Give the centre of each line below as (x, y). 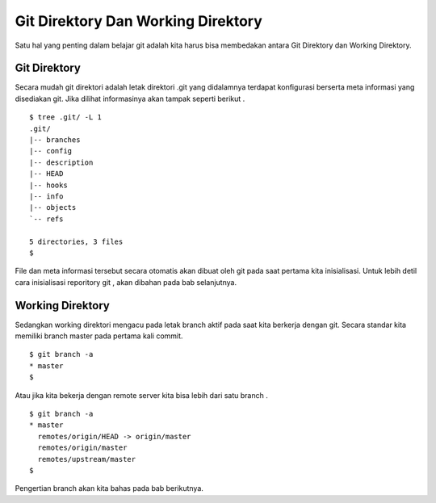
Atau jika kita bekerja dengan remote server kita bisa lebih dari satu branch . (141, 395)
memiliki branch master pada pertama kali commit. (99, 336)
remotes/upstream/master (87, 459)
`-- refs (46, 219)
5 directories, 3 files (76, 241)
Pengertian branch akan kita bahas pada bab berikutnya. (109, 488)
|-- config (51, 151)
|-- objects (53, 207)
